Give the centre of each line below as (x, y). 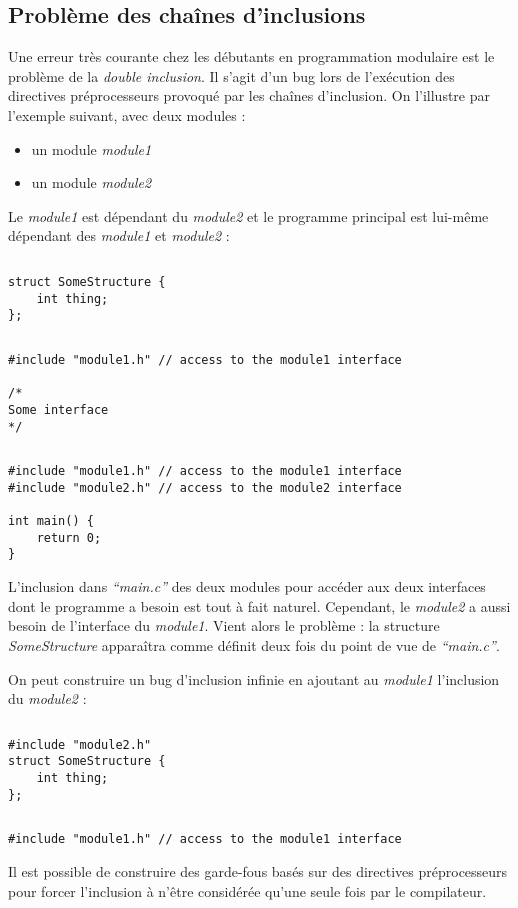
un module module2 (91, 182)
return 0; (69, 537)
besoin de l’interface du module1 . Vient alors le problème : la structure (224, 625)
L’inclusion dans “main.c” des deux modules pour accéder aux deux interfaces (247, 586)
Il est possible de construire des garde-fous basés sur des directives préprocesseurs (258, 870)
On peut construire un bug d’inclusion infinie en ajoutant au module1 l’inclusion (254, 678)
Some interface (58, 409)
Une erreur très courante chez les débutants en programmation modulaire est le (251, 56)
